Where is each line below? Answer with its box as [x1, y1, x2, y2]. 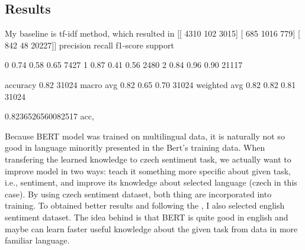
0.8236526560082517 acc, [5, 110, 94, 122]
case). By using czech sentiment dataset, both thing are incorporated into [5, 187, 272, 200]
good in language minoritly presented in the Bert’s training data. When [5, 141, 265, 154]
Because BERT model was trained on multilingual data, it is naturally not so [5, 129, 285, 142]
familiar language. [5, 234, 70, 246]
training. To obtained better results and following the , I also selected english [5, 199, 285, 212]
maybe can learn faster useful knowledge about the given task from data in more [5, 222, 298, 235]
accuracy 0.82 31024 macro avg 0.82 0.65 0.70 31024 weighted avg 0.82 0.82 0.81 [5, 78, 296, 90]
